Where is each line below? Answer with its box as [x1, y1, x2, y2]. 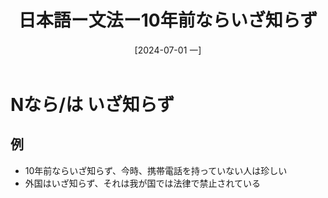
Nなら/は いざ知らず [10, 93, 175, 116]
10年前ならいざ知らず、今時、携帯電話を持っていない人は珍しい [24, 164, 288, 176]
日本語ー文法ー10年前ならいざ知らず [18, 9, 318, 32]
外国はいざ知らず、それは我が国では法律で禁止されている [24, 177, 262, 189]
